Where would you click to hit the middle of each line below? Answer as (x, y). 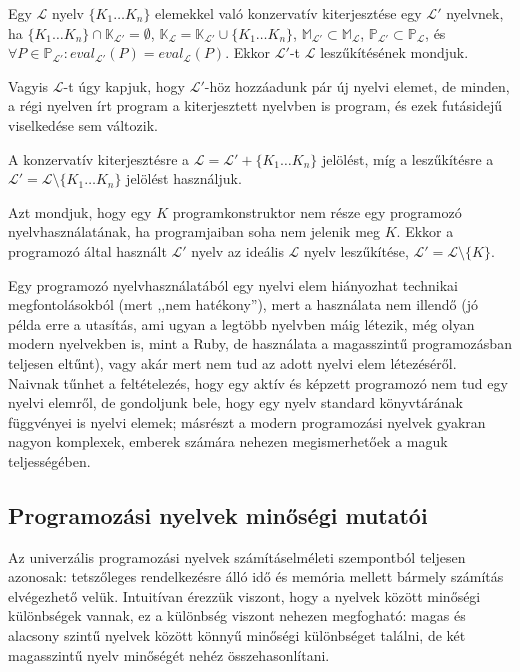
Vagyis (28, 85)
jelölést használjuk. (184, 178)
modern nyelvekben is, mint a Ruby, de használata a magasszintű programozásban (260, 343)
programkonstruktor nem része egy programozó (317, 211)
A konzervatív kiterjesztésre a (99, 158)
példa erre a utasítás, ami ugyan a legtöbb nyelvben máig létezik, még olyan (241, 323)
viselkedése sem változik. (83, 124)
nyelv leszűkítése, (356, 250)
